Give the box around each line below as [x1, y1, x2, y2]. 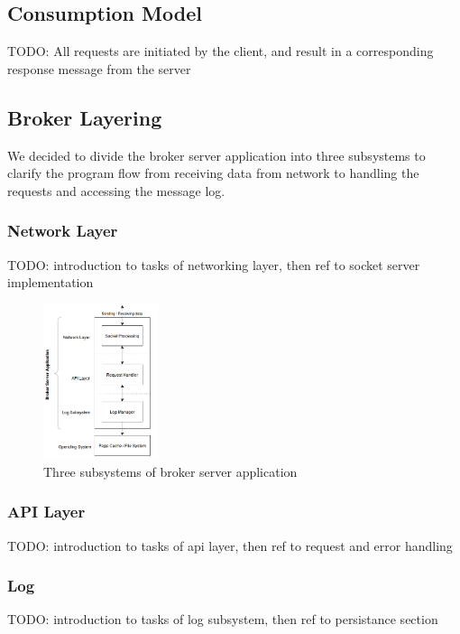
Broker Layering [7, 103, 162, 131]
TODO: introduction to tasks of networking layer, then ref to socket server [7, 255, 420, 274]
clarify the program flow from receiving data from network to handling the [7, 163, 419, 182]
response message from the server [7, 59, 191, 78]
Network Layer [7, 219, 118, 242]
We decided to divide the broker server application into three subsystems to [7, 145, 426, 164]
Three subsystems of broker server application [43, 462, 298, 480]
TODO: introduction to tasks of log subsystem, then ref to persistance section [7, 610, 438, 629]
